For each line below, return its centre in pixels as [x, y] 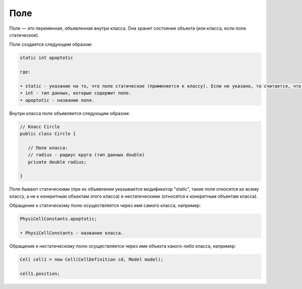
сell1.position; [40, 273]
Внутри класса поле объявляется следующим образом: [70, 113]
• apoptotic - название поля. [57, 100]
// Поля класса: [48, 148]
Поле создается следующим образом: [51, 44]
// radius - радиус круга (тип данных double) [86, 155]
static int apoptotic [47, 58]
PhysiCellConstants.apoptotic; [59, 219]
